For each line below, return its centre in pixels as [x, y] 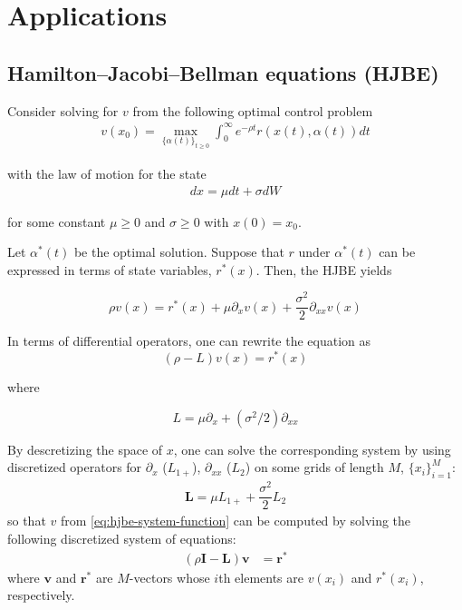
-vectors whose [169, 577]
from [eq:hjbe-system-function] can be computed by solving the [236, 521]
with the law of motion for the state [107, 173]
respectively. [41, 595]
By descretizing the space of [85, 449]
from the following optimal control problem [253, 110]
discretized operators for [75, 467]
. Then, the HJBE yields [324, 269]
